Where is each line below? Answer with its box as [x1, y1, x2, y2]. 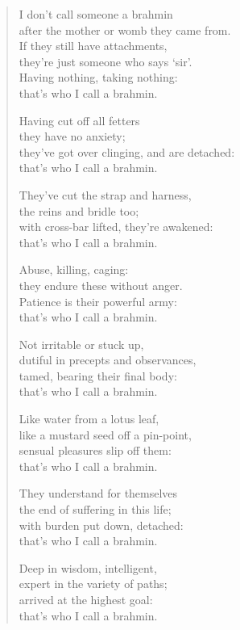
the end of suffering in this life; [19, 501, 172, 518]
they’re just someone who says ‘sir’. [19, 52, 192, 69]
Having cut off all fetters [19, 111, 140, 128]
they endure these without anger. [19, 276, 183, 293]
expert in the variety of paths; [19, 575, 168, 592]
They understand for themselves [19, 485, 178, 502]
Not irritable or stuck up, [19, 335, 144, 352]
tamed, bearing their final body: [19, 367, 177, 384]
